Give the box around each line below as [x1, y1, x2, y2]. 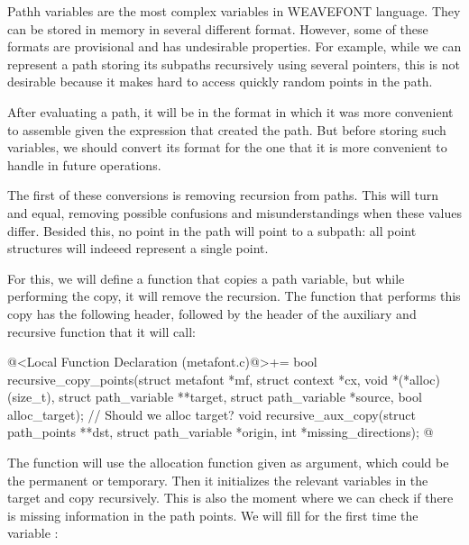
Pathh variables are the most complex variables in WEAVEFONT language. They [7, 2, 461, 20]
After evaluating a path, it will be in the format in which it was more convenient [7, 102, 454, 121]
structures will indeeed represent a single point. [7, 239, 269, 258]
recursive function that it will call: [7, 322, 197, 341]
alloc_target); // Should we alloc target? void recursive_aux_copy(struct [7, 404, 417, 423]
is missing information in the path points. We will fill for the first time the [7, 505, 418, 524]
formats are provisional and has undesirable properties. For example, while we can [7, 37, 462, 56]
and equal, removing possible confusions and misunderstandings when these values [7, 203, 463, 222]
